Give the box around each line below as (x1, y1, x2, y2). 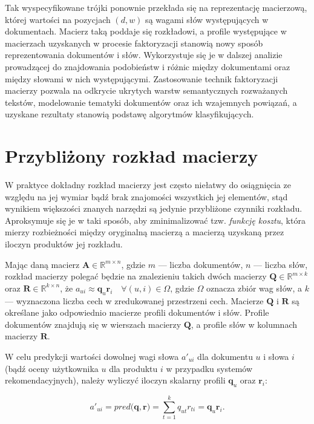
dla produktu (109, 362, 158, 374)
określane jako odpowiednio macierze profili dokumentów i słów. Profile (5, 306, 269, 319)
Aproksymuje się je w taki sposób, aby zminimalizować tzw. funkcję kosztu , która (5, 214, 306, 226)
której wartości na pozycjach (5, 13, 111, 25)
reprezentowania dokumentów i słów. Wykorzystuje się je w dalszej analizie (5, 48, 283, 61)
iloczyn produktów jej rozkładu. (5, 238, 123, 250)
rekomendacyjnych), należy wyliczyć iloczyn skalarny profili (5, 374, 226, 386)
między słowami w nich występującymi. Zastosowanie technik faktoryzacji (5, 72, 278, 85)
